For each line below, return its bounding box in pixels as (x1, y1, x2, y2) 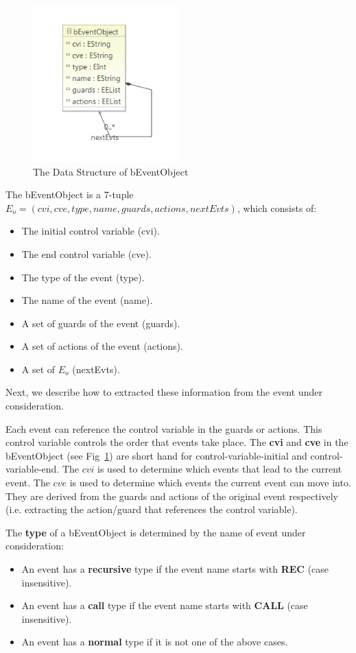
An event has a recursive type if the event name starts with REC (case (21, 562, 329, 575)
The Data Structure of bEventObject (33, 164, 189, 178)
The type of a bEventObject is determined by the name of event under (5, 525, 306, 539)
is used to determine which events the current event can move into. (69, 475, 351, 490)
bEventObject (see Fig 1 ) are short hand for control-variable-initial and (5, 448, 307, 462)
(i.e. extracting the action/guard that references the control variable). (5, 502, 298, 517)
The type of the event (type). (21, 270, 145, 284)
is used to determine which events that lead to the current (97, 462, 342, 476)
